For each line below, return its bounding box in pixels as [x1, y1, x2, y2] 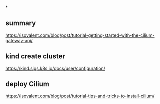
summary [5, 19, 36, 27]
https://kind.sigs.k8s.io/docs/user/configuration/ [5, 65, 105, 71]
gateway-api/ [5, 37, 33, 43]
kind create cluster [5, 52, 65, 61]
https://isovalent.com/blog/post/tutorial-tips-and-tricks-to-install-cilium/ [5, 93, 155, 99]
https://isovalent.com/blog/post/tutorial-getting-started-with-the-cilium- [5, 32, 155, 38]
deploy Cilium [5, 80, 49, 88]
